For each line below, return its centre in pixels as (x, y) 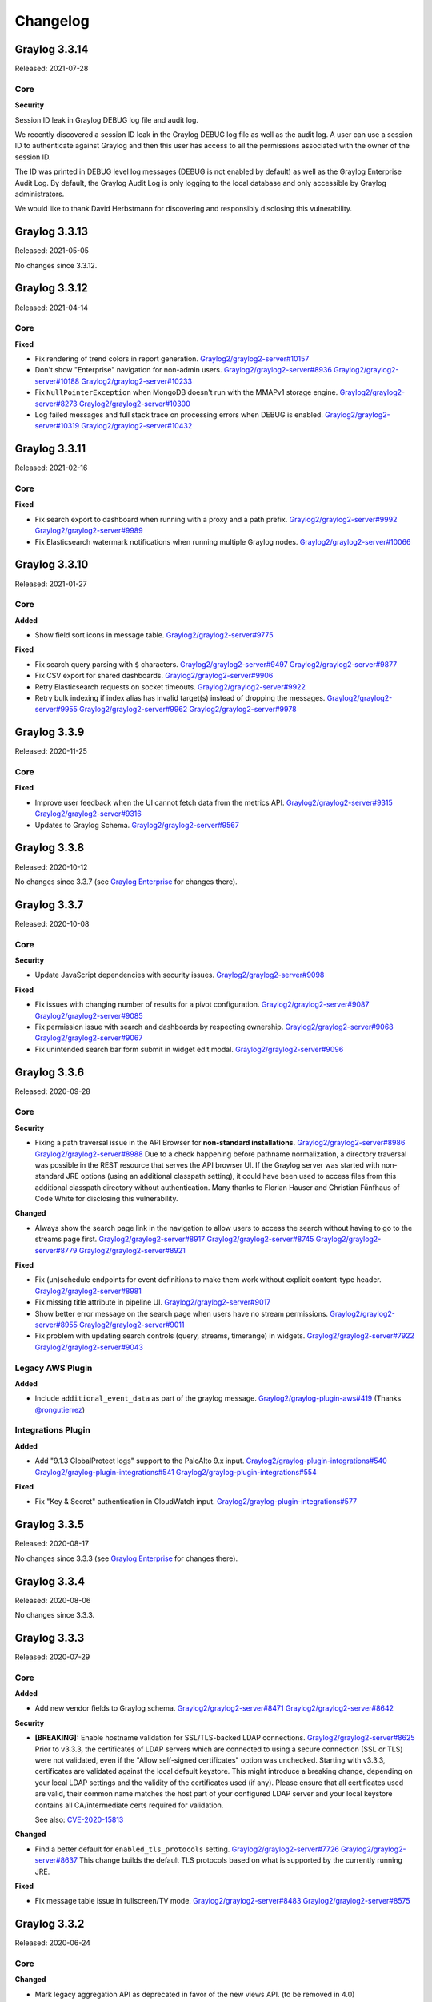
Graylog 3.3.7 (49, 905)
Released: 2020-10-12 (51, 867)
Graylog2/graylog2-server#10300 (135, 404)
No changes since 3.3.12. (56, 265)
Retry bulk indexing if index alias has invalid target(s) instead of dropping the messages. (180, 698)
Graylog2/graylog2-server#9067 (89, 1038)
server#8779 (56, 1250)
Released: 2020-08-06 (53, 1600)
